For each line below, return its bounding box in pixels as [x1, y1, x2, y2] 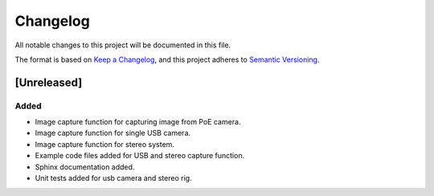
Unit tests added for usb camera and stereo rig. [35, 174, 192, 183]
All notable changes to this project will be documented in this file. [14, 40, 231, 50]
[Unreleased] [14, 76, 83, 89]
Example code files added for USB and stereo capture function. [35, 151, 245, 161]
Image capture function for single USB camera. [35, 129, 191, 138]
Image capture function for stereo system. [35, 139, 174, 149]
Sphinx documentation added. [35, 161, 135, 172]
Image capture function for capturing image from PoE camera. [35, 117, 241, 127]
